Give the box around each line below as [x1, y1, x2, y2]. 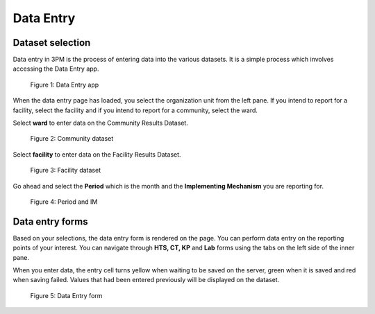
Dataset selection [12, 37, 91, 49]
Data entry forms [12, 216, 88, 227]
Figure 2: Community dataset [30, 134, 114, 143]
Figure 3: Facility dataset [30, 166, 101, 175]
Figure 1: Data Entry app [30, 80, 99, 89]
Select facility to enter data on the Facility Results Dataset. [12, 150, 181, 159]
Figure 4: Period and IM [30, 198, 98, 206]
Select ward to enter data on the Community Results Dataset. [12, 119, 189, 128]
